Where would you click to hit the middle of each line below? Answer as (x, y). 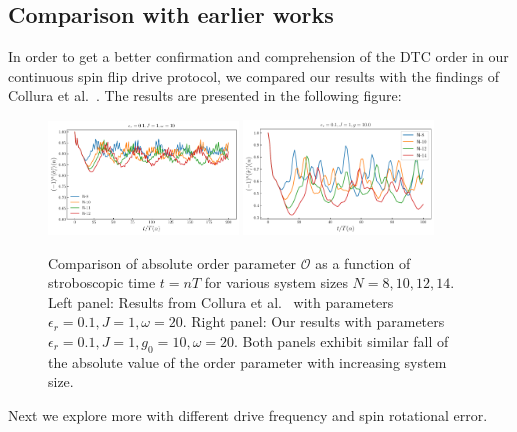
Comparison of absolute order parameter (172, 262)
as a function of (363, 262)
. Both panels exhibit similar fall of (341, 340)
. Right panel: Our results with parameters (313, 321)
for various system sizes (276, 282)
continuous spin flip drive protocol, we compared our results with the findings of (254, 75)
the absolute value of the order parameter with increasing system (247, 361)
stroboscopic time (102, 282)
